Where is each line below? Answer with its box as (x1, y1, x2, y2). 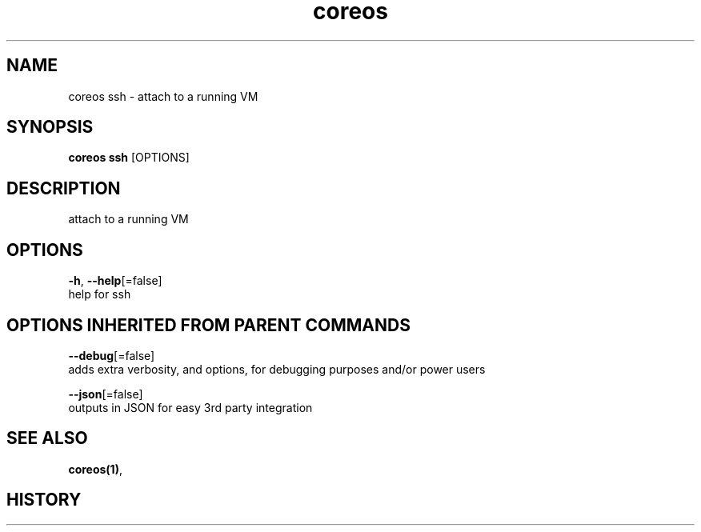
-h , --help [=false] (68, 274, 162, 288)
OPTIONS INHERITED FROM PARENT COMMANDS (6, 314, 411, 335)
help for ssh (68, 287, 131, 302)
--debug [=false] (68, 348, 155, 362)
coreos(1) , (68, 462, 122, 476)
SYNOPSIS (6, 117, 94, 138)
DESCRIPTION (6, 178, 121, 198)
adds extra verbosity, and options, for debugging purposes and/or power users (68, 362, 486, 376)
